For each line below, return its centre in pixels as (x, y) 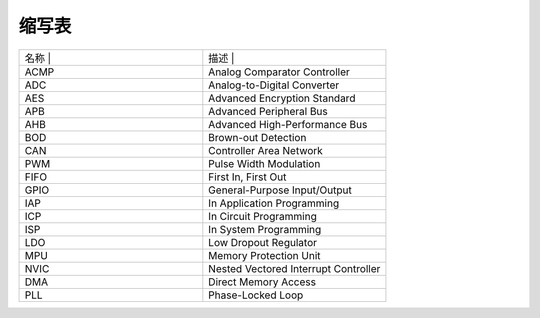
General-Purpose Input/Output (280, 190)
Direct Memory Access (262, 282)
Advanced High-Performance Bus (288, 124)
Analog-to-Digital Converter (274, 85)
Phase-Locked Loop (256, 295)
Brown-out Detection (257, 137)
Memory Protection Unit (264, 255)
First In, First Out (247, 177)
